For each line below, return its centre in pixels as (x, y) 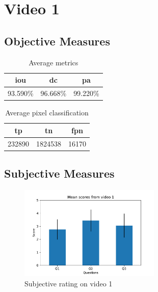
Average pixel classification (47, 113)
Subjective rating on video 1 (69, 284)
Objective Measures (57, 41)
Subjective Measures (59, 173)
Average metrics (54, 62)
